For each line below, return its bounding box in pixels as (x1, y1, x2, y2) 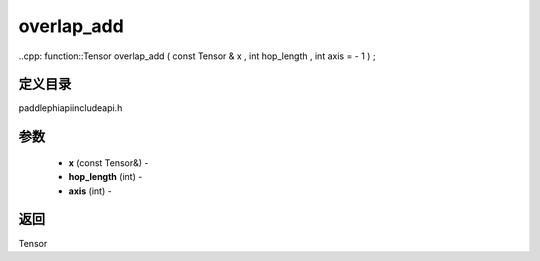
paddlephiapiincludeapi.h (18, 102, 123, 114)
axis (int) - (68, 185, 112, 197)
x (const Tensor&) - (68, 156, 149, 169)
